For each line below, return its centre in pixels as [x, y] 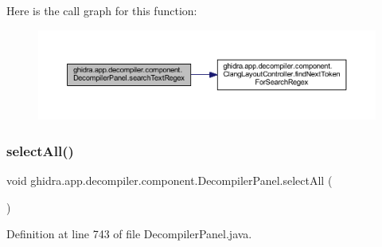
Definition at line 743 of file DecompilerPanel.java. [129, 234]
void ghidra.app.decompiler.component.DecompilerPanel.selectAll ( [170, 180]
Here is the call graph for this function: [102, 10]
